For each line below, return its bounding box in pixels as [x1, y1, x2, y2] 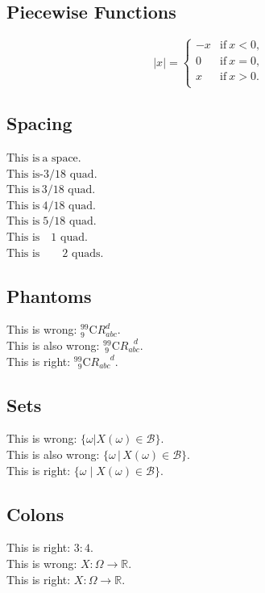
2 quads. [62, 247, 104, 259]
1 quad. [51, 232, 88, 243]
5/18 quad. [43, 216, 97, 228]
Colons [6, 501, 64, 526]
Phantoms [6, 283, 92, 308]
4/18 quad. [42, 200, 96, 212]
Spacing [6, 111, 72, 136]
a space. [42, 153, 81, 165]
